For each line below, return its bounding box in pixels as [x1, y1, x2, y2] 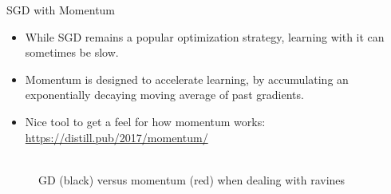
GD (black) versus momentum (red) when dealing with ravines [38, 171, 346, 188]
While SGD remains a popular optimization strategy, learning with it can [25, 28, 385, 45]
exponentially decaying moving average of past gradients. [25, 86, 304, 103]
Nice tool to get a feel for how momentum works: [25, 113, 266, 129]
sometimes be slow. [25, 44, 119, 61]
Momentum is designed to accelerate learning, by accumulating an [25, 70, 349, 87]
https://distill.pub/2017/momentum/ [25, 129, 208, 145]
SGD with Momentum [6, 2, 116, 18]
